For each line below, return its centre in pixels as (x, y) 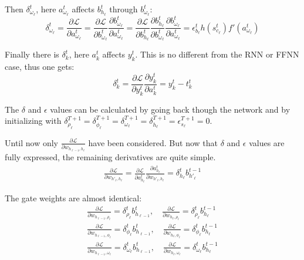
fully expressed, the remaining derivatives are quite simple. (110, 157)
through (124, 9)
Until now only (32, 142)
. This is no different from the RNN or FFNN (217, 54)
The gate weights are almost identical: (73, 198)
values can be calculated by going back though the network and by (170, 109)
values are (267, 142)
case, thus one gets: (40, 67)
